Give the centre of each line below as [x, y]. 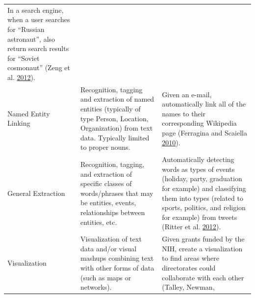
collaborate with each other [203, 277]
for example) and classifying [204, 188]
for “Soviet [24, 58]
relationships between [113, 212]
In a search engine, [36, 10]
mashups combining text [117, 258]
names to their [184, 113]
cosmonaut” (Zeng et [39, 68]
